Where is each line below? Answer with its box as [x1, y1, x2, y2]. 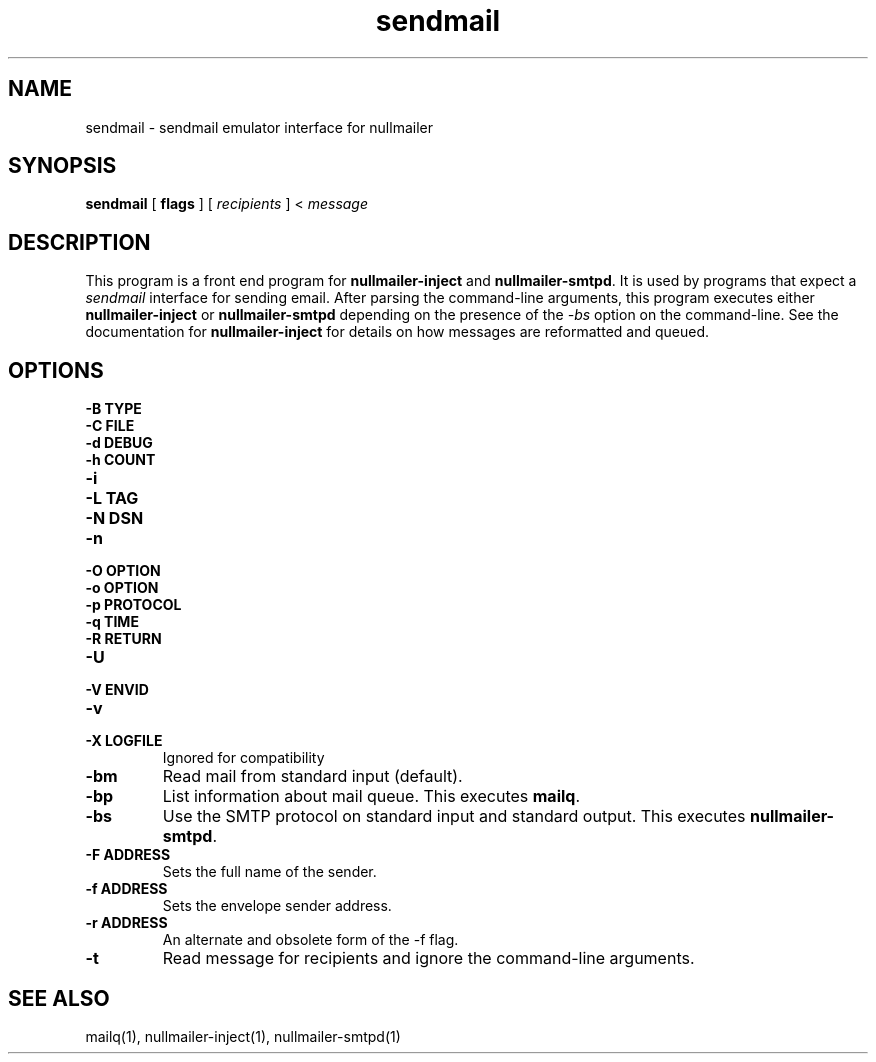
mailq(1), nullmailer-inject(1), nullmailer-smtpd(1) [85, 1027, 401, 1045]
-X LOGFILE [85, 732, 163, 750]
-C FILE [85, 417, 135, 435]
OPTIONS [8, 357, 104, 383]
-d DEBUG [85, 434, 153, 452]
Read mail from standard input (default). [162, 766, 463, 787]
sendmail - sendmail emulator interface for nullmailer [85, 118, 433, 136]
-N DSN [85, 508, 144, 529]
